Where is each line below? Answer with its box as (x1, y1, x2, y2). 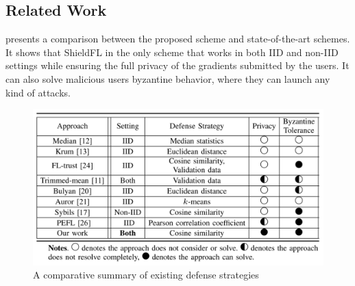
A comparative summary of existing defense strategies (33, 268, 259, 282)
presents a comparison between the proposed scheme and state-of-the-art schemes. (5, 31, 350, 46)
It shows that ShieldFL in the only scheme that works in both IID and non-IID (5, 44, 339, 59)
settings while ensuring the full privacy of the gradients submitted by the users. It (5, 58, 350, 73)
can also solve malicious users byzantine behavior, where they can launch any (5, 71, 330, 86)
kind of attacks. (5, 85, 71, 99)
